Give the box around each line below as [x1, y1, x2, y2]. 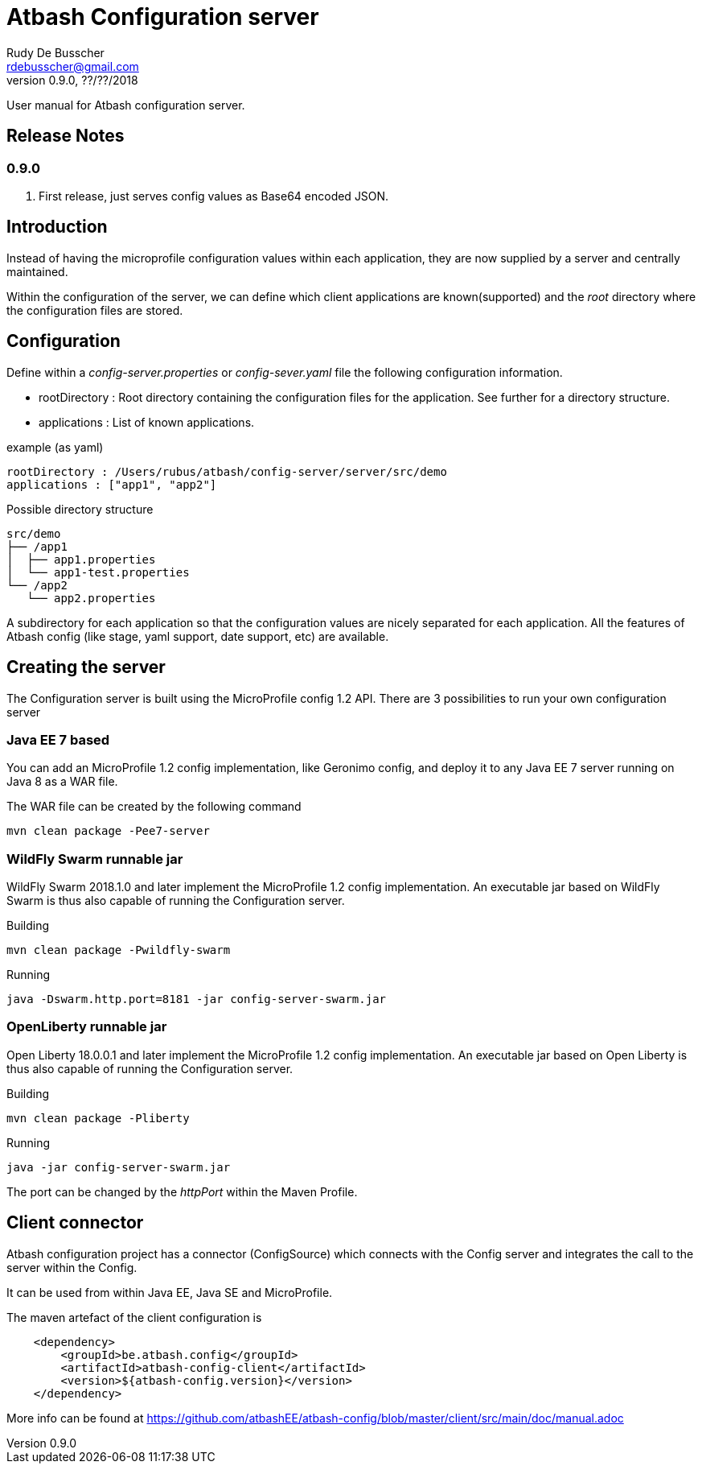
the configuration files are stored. [6, 303, 183, 317]
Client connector [6, 1212, 144, 1233]
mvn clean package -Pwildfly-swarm [6, 944, 231, 956]
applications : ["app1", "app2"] [6, 477, 217, 491]
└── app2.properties [27, 591, 156, 605]
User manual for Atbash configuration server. [6, 97, 245, 112]
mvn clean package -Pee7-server [6, 824, 210, 838]
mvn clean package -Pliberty [6, 1111, 190, 1125]
